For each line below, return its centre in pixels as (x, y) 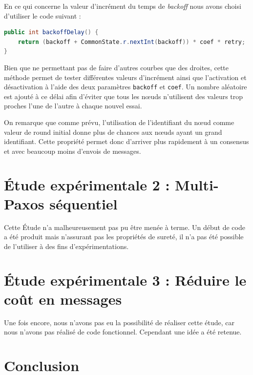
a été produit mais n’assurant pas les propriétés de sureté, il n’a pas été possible (124, 237)
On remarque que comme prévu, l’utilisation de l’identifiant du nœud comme (119, 122)
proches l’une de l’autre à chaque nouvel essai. (73, 106)
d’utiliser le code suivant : (42, 15)
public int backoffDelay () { (51, 32)
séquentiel (84, 203)
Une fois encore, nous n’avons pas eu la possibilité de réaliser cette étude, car (119, 322)
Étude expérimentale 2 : (87, 184)
